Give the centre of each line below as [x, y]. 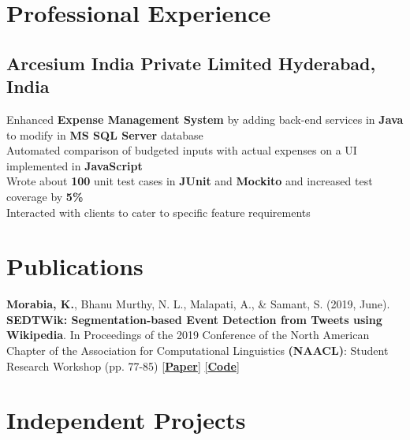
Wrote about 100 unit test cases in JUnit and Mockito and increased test [190, 181]
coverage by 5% [45, 196]
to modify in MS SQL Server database [105, 134]
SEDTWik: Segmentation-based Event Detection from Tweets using [194, 319]
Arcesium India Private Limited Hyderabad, [191, 63]
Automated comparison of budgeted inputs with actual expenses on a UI [182, 150]
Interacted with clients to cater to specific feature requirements [158, 212]
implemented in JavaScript [75, 165]
